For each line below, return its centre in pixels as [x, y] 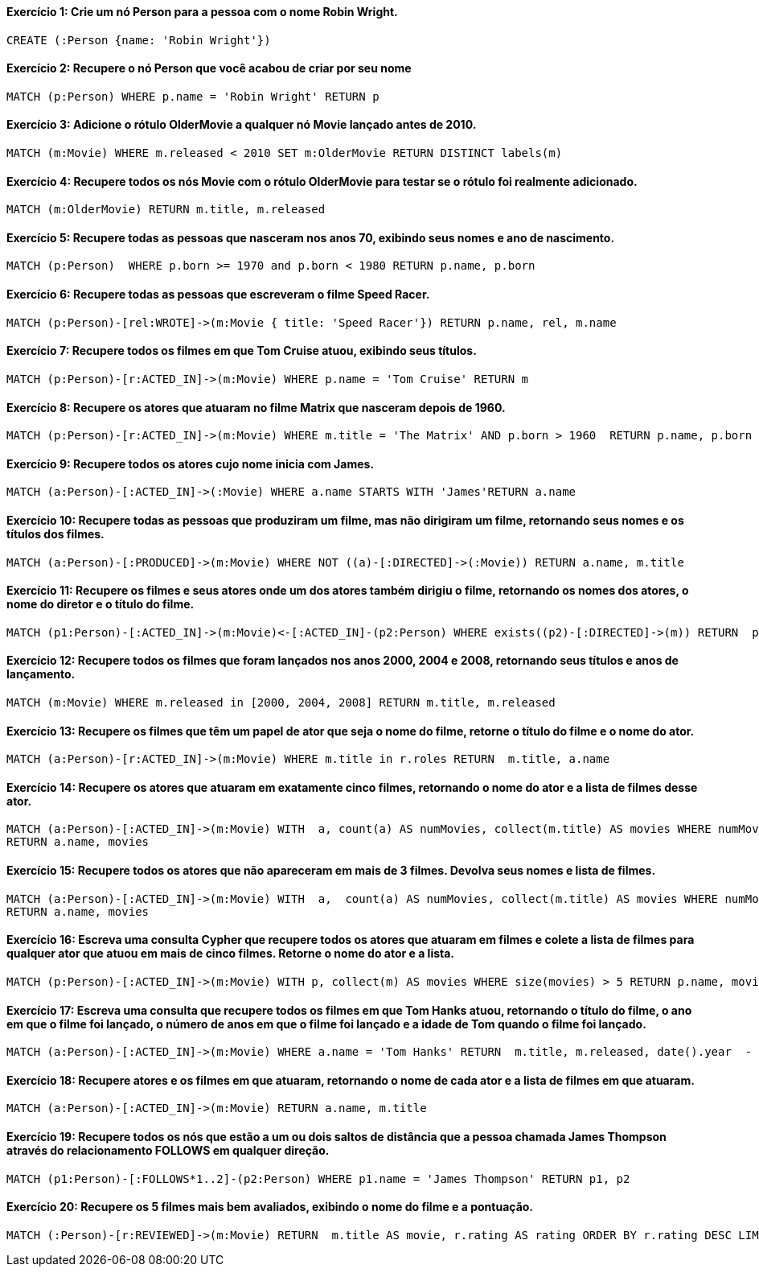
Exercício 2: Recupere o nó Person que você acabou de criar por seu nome [209, 68]
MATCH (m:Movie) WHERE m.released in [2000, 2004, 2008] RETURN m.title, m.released [281, 703]
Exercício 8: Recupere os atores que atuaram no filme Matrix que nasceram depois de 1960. [256, 407]
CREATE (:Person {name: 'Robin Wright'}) [139, 40]
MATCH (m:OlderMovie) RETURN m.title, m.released [166, 210]
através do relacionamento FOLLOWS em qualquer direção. [168, 1150]
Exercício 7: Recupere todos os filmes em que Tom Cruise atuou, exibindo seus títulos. [242, 351]
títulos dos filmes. [55, 534]
